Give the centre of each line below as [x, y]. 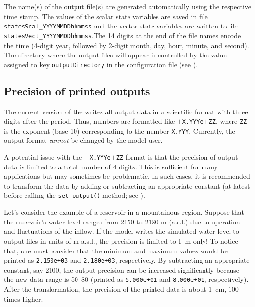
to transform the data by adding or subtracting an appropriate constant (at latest [127, 185]
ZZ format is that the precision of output [177, 157]
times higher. [24, 298]
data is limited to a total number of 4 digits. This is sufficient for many [111, 166]
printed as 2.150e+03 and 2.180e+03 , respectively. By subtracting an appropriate [127, 260]
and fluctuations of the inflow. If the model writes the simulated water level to [122, 231]
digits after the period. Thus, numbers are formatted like [89, 121]
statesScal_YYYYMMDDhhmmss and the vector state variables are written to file [121, 26]
